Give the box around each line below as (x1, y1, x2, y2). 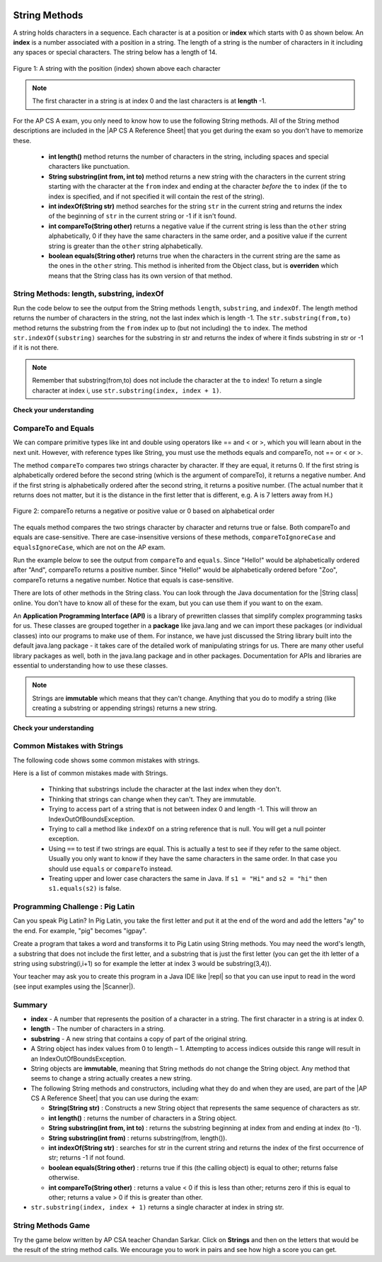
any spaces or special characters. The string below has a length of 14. (13, 48, 217, 57)
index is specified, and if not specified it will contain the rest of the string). (48, 192, 265, 201)
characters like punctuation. (48, 162, 130, 171)
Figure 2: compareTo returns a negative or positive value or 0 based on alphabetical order (13, 507, 275, 515)
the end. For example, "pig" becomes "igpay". (13, 926, 147, 935)
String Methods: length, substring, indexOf (13, 289, 164, 299)
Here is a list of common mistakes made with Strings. (13, 769, 168, 777)
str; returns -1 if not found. (48, 1154, 125, 1162)
